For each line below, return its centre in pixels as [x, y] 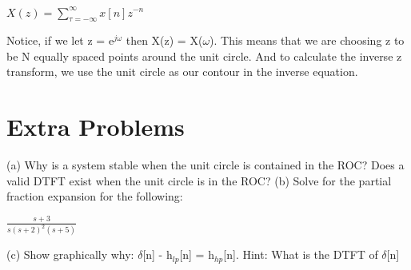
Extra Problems [96, 127]
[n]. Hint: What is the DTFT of [301, 254]
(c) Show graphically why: [70, 254]
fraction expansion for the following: [95, 196]
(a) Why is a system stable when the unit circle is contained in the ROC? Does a [205, 165]
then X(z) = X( [164, 40]
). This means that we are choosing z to [307, 40]
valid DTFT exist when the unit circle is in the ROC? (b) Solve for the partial [199, 180]
